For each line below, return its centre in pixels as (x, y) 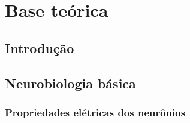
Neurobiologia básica (70, 83)
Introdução (40, 47)
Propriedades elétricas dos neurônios (95, 112)
